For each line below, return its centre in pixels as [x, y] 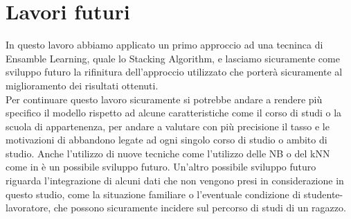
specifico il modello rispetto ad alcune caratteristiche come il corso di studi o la [174, 113]
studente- [323, 194]
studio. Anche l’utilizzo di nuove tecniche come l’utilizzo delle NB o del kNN [168, 153]
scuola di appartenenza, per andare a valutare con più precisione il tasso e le [168, 126]
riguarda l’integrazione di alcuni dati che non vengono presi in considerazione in [175, 181]
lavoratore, [28, 208]
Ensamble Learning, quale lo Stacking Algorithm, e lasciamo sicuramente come [173, 58]
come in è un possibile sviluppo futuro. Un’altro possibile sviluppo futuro [161, 167]
